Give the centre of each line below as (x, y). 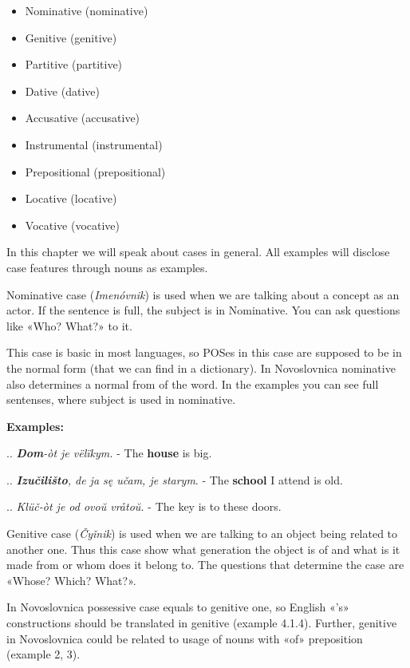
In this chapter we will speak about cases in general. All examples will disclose (198, 252)
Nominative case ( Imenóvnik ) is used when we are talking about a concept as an (203, 294)
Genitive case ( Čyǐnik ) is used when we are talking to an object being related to (202, 534)
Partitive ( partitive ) (74, 64)
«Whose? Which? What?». (71, 580)
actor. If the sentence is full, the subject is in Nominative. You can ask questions (203, 310)
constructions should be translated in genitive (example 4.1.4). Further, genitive (202, 623)
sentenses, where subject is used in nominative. (121, 399)
